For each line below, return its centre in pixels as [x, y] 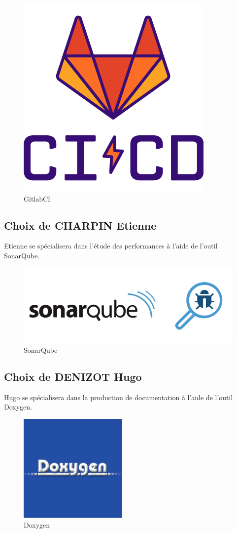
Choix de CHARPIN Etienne [80, 225]
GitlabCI [37, 198]
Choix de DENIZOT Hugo [73, 376]
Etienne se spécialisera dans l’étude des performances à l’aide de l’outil [111, 246]
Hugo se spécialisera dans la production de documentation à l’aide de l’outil [118, 397]
